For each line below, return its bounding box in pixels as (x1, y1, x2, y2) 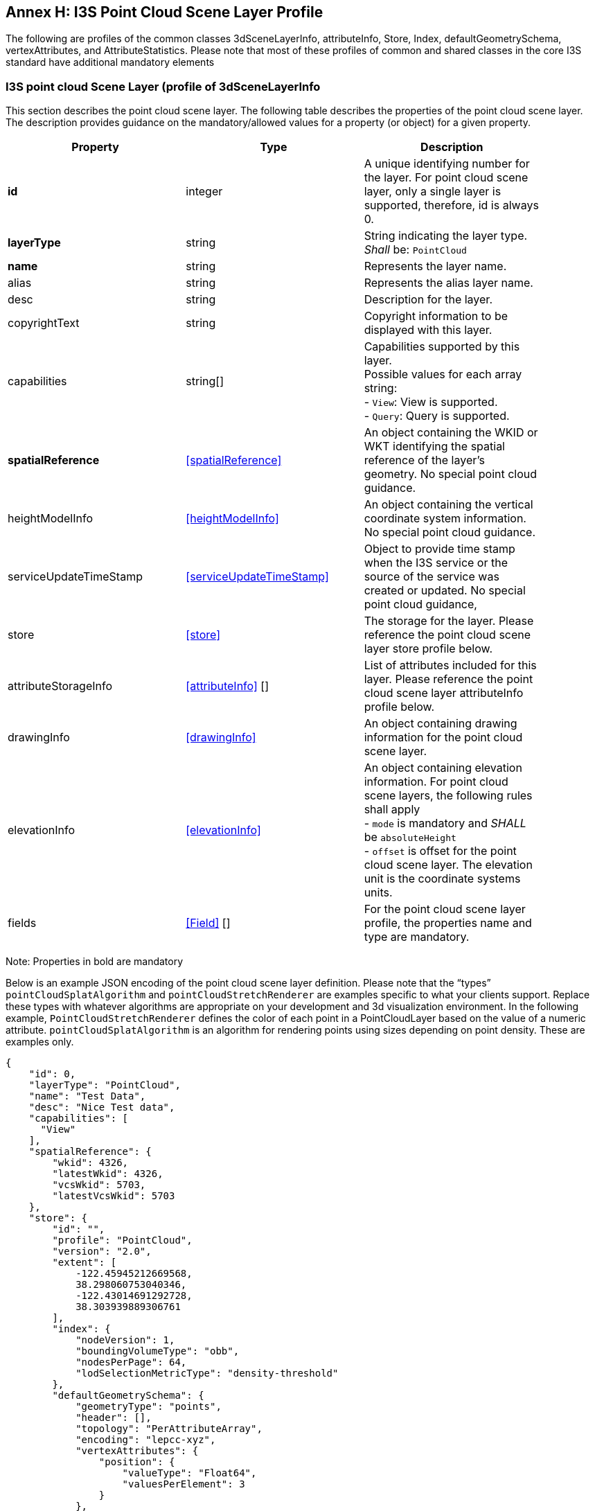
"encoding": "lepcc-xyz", (76, 1434, 216, 1446)
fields (8, 916, 37, 930)
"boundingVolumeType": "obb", (76, 1345, 240, 1357)
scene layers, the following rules (364, 788, 533, 803)
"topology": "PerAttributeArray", (76, 1423, 263, 1435)
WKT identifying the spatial (364, 439, 505, 454)
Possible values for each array (364, 367, 522, 382)
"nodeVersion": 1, (76, 1334, 175, 1346)
